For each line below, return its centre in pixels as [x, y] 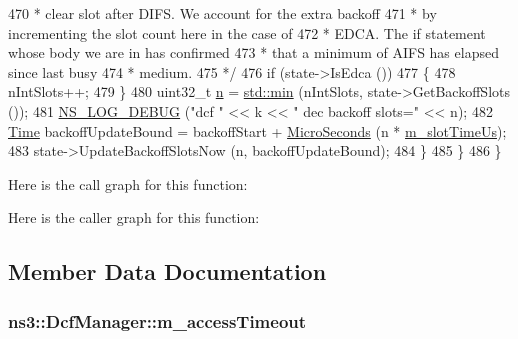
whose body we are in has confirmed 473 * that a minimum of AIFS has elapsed [253, 52]
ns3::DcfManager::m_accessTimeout [157, 320]
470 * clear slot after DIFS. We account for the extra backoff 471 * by [222, 13]
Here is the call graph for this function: [128, 183]
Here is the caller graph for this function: [134, 217]
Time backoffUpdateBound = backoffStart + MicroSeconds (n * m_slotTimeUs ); [257, 130]
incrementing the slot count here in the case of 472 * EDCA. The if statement [247, 32]
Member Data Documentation [167, 271]
